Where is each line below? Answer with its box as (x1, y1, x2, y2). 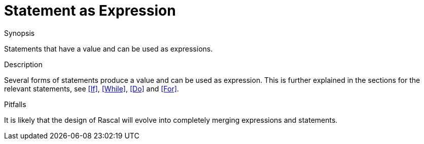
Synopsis (4, 28, 35, 37)
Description (4, 60, 43, 69)
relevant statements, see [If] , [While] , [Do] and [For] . (4, 84, 179, 93)
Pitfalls (4, 100, 26, 109)
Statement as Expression (4, 2, 176, 19)
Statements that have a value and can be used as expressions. (4, 44, 213, 53)
